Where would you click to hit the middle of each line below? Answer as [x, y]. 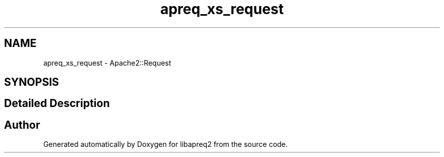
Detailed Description [57, 103]
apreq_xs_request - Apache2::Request [107, 63]
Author [22, 125]
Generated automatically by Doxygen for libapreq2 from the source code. [165, 144]
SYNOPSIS [32, 82]
